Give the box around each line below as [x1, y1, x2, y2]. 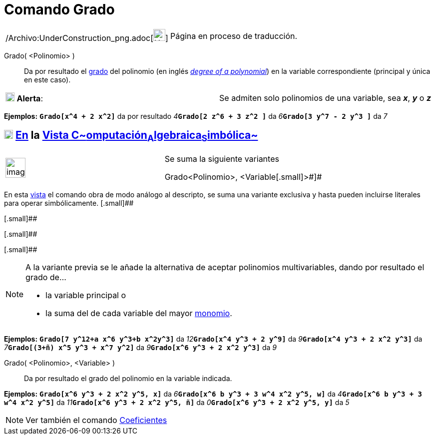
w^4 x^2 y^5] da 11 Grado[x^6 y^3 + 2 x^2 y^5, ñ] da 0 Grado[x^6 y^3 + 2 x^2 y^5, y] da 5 [4, 398, 350, 407]
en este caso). [24, 75, 71, 84]
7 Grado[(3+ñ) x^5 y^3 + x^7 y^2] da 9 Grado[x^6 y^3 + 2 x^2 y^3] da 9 [4, 343, 277, 352]
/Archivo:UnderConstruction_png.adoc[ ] [5, 32, 168, 43]
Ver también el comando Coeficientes [25, 415, 167, 425]
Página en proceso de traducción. [170, 30, 298, 41]
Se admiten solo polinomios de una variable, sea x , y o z [219, 92, 432, 103]
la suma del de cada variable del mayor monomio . [45, 308, 232, 318]
